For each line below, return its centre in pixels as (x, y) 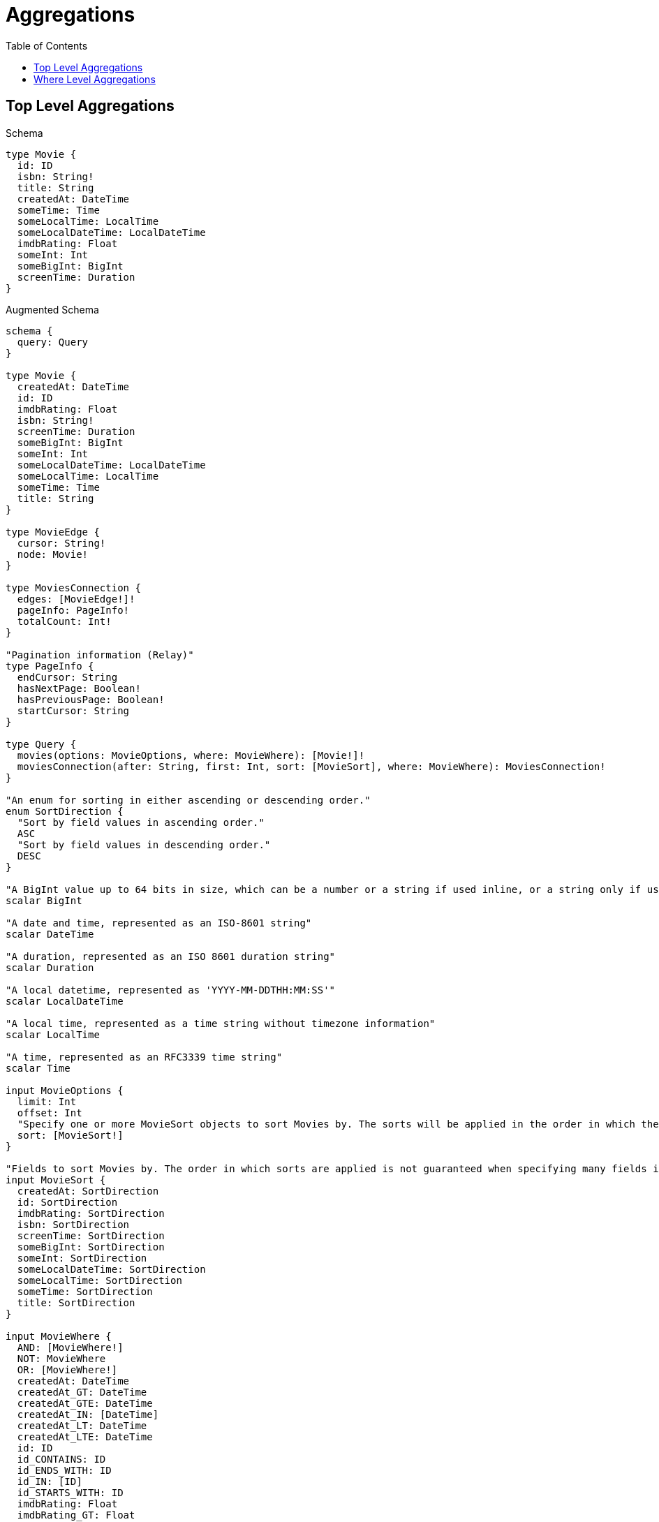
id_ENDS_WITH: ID (64, 1470)
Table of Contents (47, 45)
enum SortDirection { (65, 811)
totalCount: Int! (64, 621)
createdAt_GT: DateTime (82, 1392)
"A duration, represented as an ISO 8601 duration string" (171, 956)
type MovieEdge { (53, 532)
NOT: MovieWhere (61, 1358)
